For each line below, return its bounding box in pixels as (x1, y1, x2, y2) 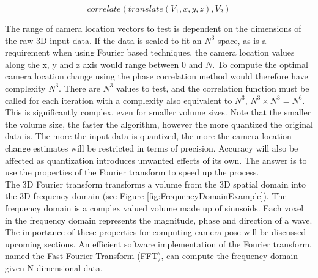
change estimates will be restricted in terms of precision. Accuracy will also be (5, 141, 298, 154)
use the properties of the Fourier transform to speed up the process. (5, 166, 259, 178)
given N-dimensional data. (5, 261, 103, 274)
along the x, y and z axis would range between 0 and (5, 57, 203, 70)
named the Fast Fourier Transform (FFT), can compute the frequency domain (5, 249, 298, 262)
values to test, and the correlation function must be (116, 81, 309, 94)
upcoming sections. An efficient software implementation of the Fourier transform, (5, 237, 312, 250)
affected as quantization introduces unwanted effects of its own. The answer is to (5, 153, 307, 166)
